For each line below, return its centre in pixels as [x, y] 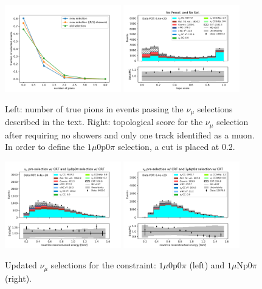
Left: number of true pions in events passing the [94, 108]
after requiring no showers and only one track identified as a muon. [130, 134]
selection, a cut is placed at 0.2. [176, 147]
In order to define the [45, 147]
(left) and [207, 265]
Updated [21, 265]
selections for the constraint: [103, 265]
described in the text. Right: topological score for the [104, 122]
